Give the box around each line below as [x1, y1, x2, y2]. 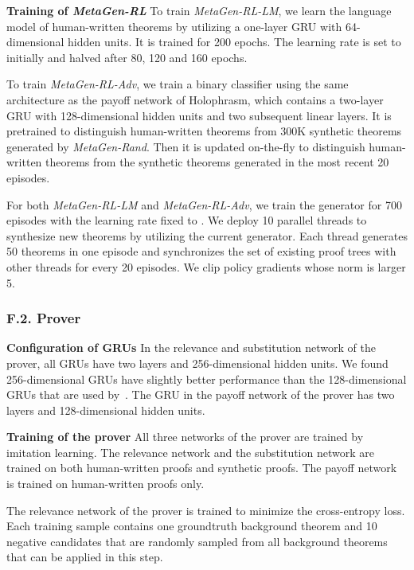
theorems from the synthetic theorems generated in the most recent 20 [45, 154, 389, 170]
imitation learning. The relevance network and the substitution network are [6, 443, 374, 460]
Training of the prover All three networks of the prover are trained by [6, 428, 364, 445]
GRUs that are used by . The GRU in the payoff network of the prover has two [6, 386, 395, 403]
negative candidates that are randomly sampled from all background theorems [6, 533, 388, 549]
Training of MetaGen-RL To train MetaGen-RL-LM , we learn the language [6, 2, 392, 18]
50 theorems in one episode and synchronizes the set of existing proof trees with [6, 243, 396, 260]
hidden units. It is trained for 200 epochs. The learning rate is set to [68, 33, 401, 50]
